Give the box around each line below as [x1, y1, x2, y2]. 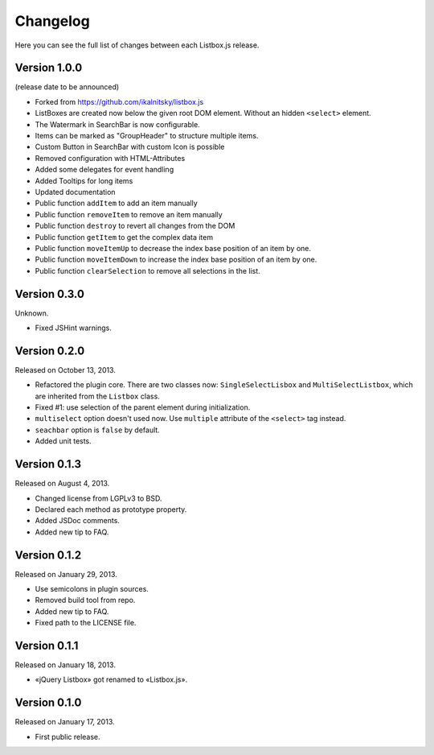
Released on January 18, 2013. [14, 660, 117, 670]
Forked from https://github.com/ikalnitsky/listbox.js [35, 97, 204, 106]
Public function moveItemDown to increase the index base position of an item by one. [35, 254, 317, 265]
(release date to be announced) [14, 82, 120, 92]
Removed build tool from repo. [35, 596, 136, 605]
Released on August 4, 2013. [14, 479, 110, 489]
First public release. [35, 732, 100, 741]
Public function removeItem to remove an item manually [35, 209, 223, 219]
